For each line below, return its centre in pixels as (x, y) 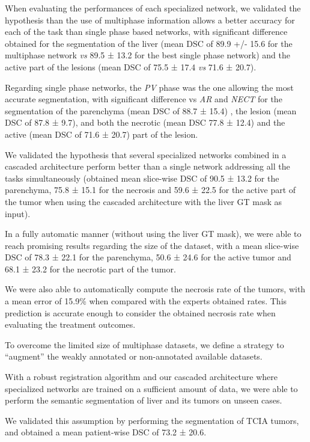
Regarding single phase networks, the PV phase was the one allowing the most (149, 87)
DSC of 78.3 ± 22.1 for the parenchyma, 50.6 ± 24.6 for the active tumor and (148, 257)
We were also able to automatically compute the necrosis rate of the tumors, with (155, 289)
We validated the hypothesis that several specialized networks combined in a (146, 154)
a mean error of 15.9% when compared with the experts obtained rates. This (146, 301)
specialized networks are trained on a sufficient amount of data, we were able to (151, 388)
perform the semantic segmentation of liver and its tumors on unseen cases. (144, 400)
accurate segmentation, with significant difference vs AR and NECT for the (144, 99)
